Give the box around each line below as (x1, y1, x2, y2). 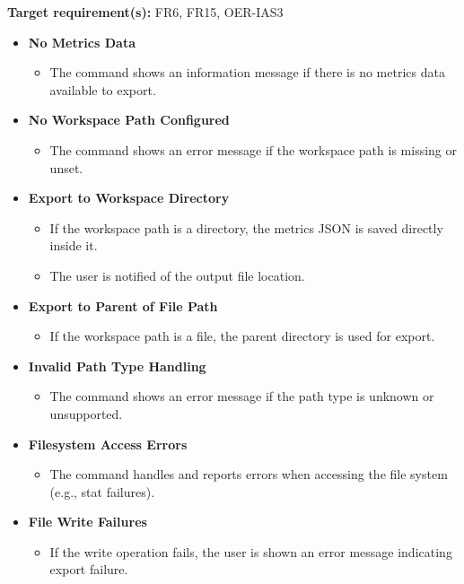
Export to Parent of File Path (28, 296, 218, 315)
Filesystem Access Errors (28, 434, 188, 453)
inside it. (49, 236, 98, 255)
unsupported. (49, 404, 123, 423)
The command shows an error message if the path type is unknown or (49, 387, 434, 405)
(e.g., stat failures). (49, 482, 155, 501)
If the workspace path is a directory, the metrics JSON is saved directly (49, 218, 443, 237)
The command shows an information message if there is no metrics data (49, 63, 445, 82)
